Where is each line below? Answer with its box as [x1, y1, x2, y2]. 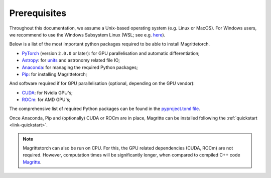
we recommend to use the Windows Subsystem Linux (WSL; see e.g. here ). [9, 31, 166, 37]
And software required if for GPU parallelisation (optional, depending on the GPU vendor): [9, 80, 195, 86]
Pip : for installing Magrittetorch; [22, 71, 87, 77]
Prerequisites [9, 7, 67, 18]
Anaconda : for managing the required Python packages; [22, 64, 138, 70]
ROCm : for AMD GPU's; [22, 96, 71, 102]
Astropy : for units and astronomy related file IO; [22, 57, 120, 63]
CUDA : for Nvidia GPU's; [22, 89, 73, 95]
